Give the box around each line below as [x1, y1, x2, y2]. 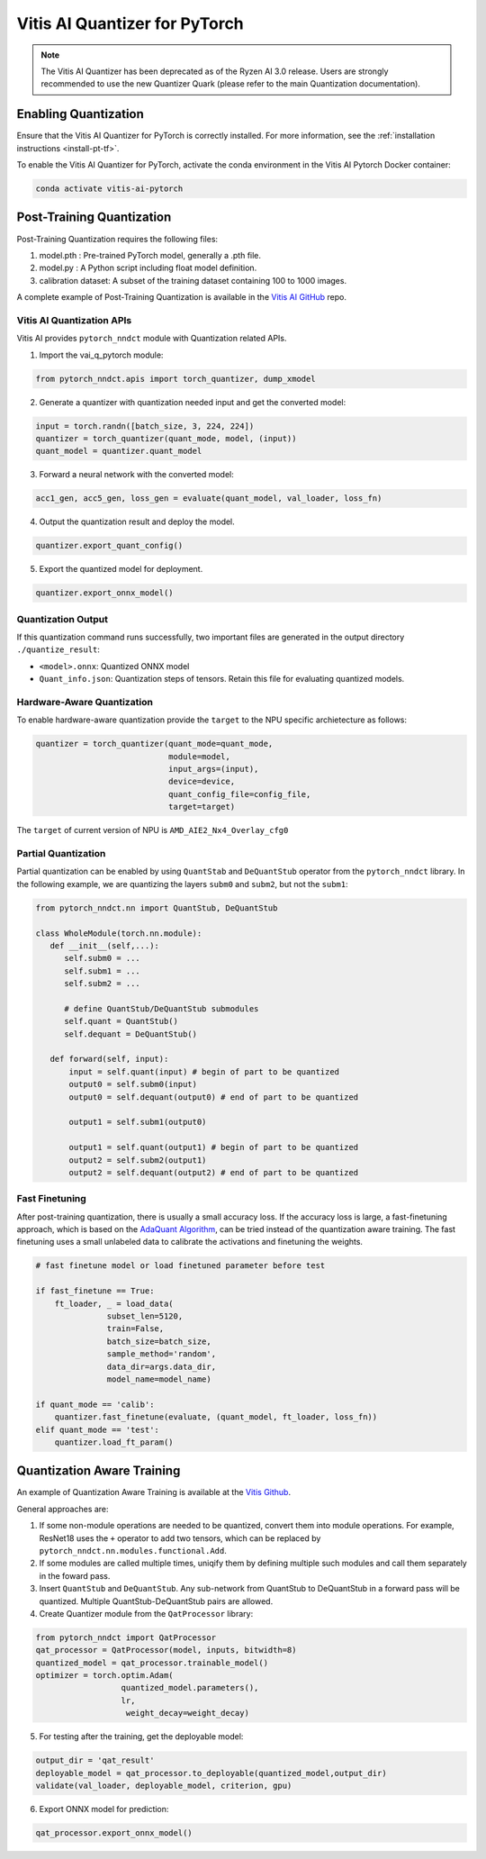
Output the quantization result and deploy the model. [39, 516, 236, 527]
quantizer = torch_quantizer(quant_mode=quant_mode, [35, 739, 274, 749]
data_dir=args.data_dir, [106, 1361, 216, 1372]
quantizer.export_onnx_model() [35, 588, 175, 598]
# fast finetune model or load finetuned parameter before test [35, 1261, 326, 1271]
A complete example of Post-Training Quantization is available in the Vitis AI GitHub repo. [16, 292, 346, 303]
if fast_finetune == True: [35, 1286, 155, 1296]
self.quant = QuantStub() [64, 1016, 179, 1027]
